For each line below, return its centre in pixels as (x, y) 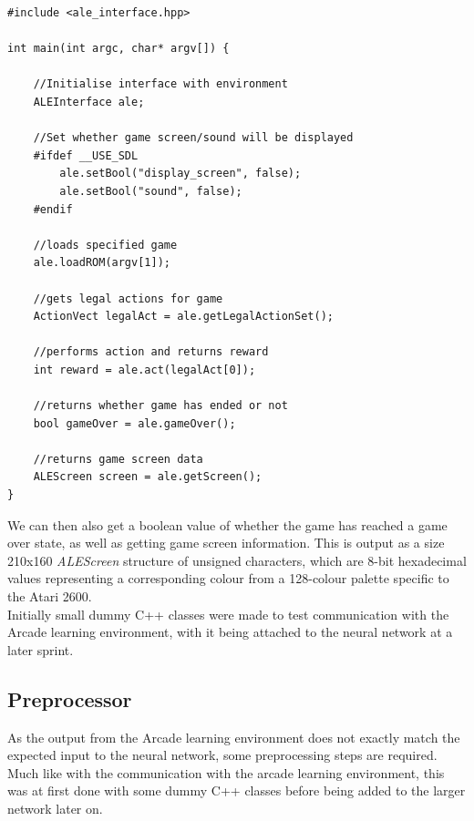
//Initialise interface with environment (160, 84)
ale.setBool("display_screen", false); (180, 174)
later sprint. (41, 649)
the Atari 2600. (50, 596)
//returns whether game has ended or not (160, 406)
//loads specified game (105, 245)
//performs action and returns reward (151, 352)
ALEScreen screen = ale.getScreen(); (148, 477)
